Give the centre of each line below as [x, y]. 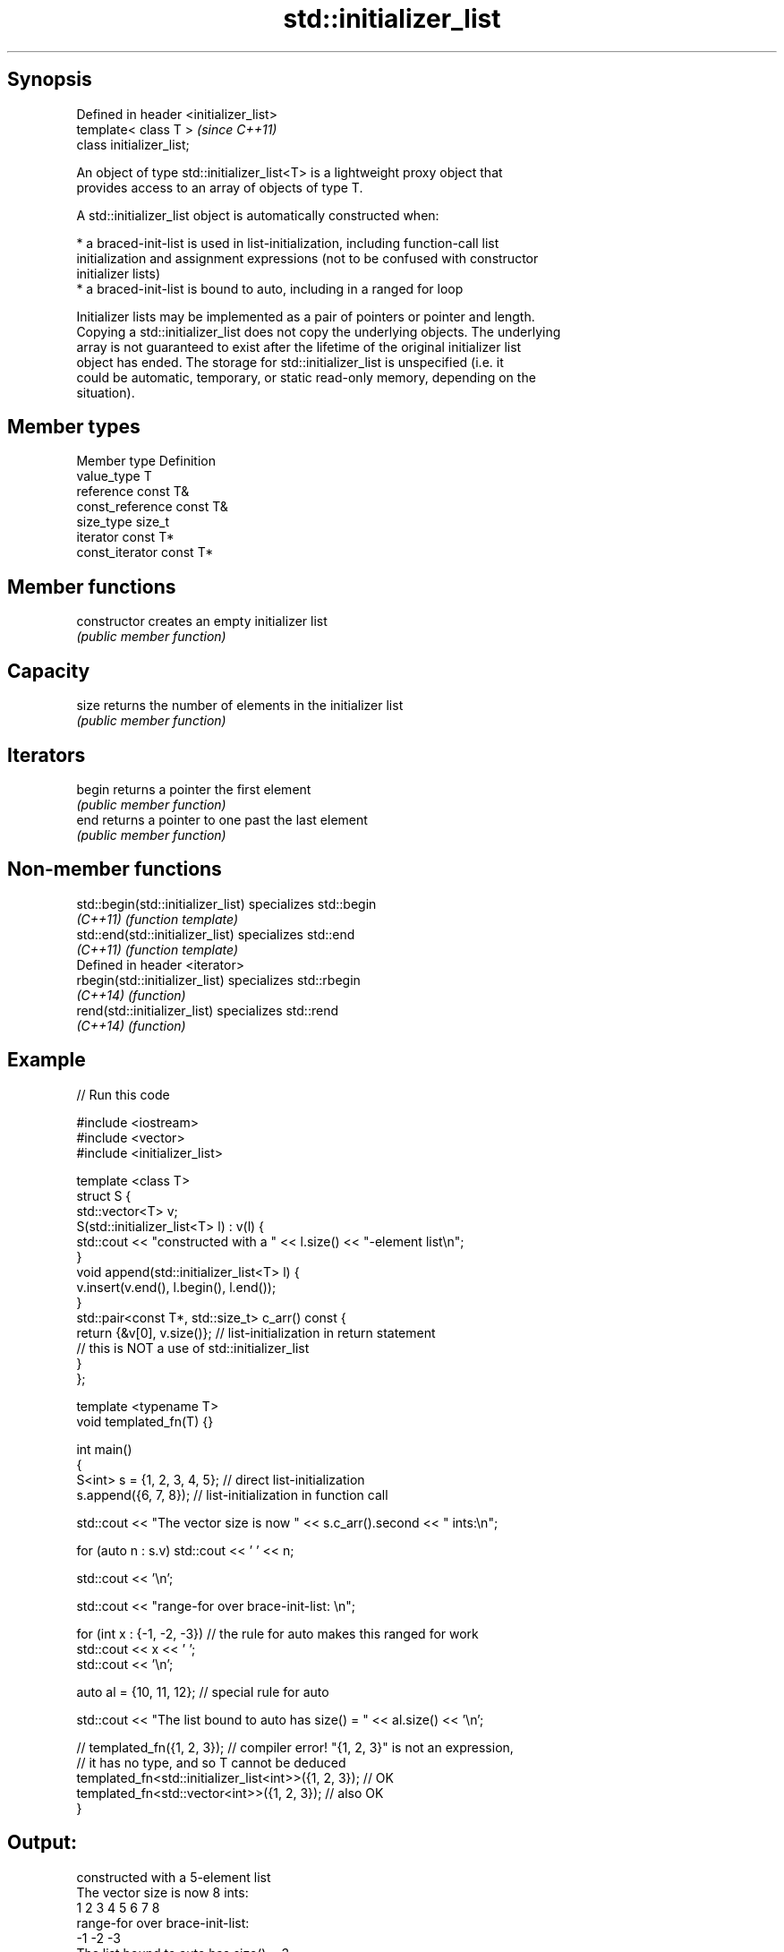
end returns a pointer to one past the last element [222, 819]
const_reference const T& [152, 507]
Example [47, 1060]
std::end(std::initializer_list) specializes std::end [216, 934]
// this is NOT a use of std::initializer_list [193, 1348]
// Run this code [123, 1094]
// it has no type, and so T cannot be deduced [211, 1762]
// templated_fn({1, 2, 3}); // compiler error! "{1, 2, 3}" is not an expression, [295, 1747]
